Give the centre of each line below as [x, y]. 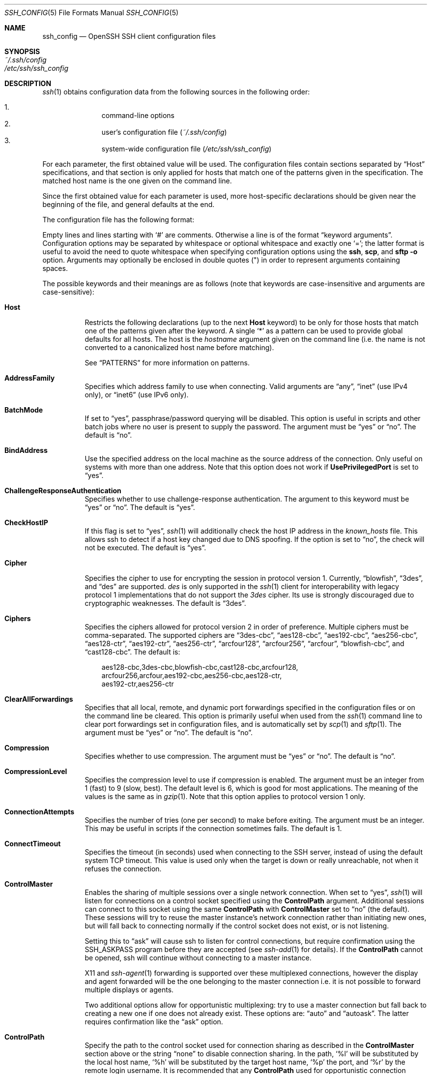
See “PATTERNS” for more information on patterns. [167, 363]
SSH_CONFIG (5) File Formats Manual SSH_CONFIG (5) [92, 13]
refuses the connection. [123, 869]
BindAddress [26, 450]
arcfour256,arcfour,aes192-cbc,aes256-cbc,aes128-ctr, [192, 675]
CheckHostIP [26, 522]
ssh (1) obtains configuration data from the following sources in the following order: [176, 92]
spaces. [55, 268]
